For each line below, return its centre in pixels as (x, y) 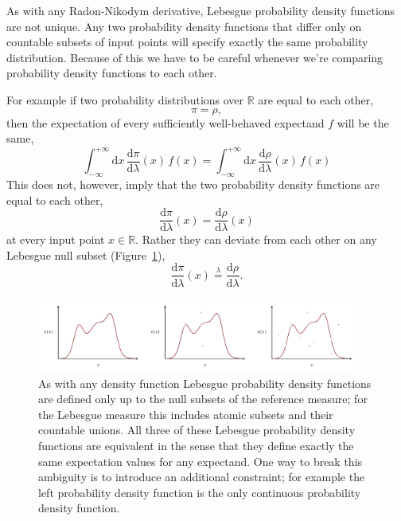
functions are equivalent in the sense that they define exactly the (196, 445)
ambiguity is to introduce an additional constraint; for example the (202, 477)
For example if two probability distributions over (125, 99)
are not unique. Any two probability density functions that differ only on (184, 26)
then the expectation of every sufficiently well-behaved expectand (165, 122)
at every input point (56, 239)
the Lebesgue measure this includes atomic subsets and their (186, 414)
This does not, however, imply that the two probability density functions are (193, 184)
